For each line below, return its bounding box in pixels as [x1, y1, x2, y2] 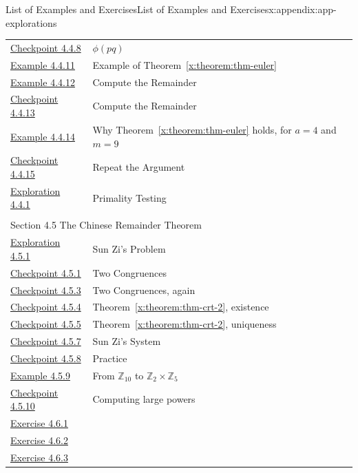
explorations [6, 15, 57, 30]
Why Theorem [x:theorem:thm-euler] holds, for [92, 122, 292, 136]
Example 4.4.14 [10, 129, 75, 143]
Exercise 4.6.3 [10, 450, 68, 464]
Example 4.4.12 [10, 74, 75, 89]
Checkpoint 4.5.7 [10, 334, 81, 348]
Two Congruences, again [92, 282, 196, 297]
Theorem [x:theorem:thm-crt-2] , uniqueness [92, 317, 277, 331]
